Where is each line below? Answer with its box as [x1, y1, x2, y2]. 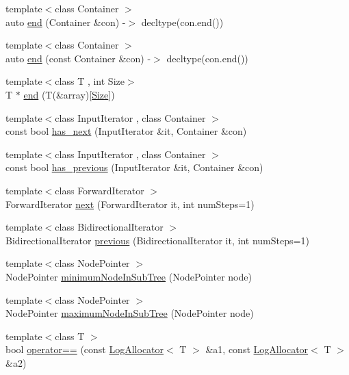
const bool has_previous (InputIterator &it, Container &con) [5, 160, 263, 174]
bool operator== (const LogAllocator [5, 342, 164, 357]
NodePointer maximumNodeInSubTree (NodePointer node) [5, 306, 254, 320]
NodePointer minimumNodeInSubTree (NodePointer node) [5, 269, 252, 283]
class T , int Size [55, 74, 125, 88]
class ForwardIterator [55, 183, 144, 197]
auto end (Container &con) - [5, 14, 126, 29]
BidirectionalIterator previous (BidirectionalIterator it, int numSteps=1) [5, 233, 309, 247]
